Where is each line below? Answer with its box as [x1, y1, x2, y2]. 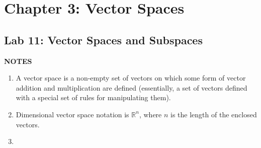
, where [139, 109, 162, 119]
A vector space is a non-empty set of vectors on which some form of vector [16, 72, 246, 83]
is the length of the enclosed [170, 109, 257, 119]
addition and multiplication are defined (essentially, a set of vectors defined [16, 82, 247, 93]
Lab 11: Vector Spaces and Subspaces [4, 32, 203, 47]
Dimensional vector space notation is [16, 109, 129, 119]
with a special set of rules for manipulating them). [16, 92, 171, 103]
